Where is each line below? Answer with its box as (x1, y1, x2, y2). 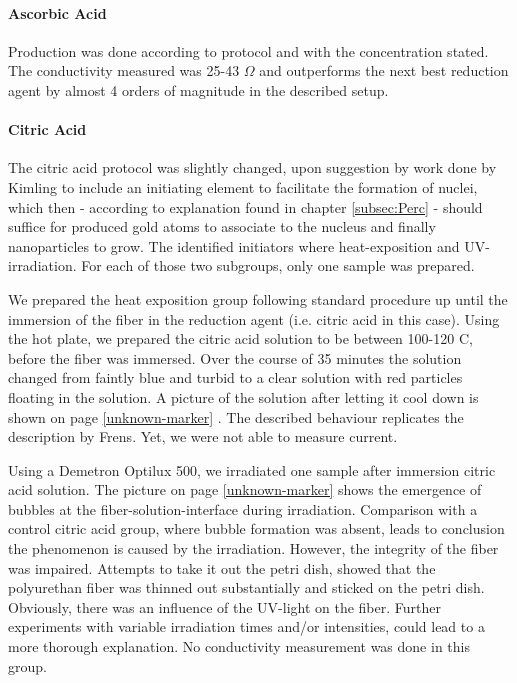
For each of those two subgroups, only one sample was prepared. (81, 255, 475, 276)
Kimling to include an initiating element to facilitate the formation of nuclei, (8, 176, 478, 197)
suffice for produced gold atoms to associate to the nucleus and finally (8, 216, 436, 237)
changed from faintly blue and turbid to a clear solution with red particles (8, 367, 463, 388)
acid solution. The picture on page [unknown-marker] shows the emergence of (8, 479, 482, 500)
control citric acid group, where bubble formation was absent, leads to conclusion (8, 518, 505, 539)
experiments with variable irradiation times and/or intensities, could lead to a (8, 616, 485, 637)
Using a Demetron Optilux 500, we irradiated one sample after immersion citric (8, 459, 496, 480)
